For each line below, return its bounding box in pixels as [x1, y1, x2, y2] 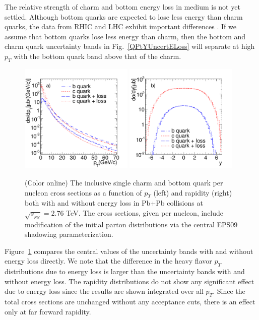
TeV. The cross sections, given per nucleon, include [66, 207, 224, 218]
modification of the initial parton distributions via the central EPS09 [25, 219, 238, 229]
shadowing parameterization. [25, 229, 113, 239]
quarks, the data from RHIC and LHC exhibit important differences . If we [5, 21, 236, 32]
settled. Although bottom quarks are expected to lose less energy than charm [5, 11, 243, 22]
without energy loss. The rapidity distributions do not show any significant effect [5, 276, 254, 286]
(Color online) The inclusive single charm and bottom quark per [25, 177, 223, 187]
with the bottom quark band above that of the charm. [14, 50, 181, 61]
